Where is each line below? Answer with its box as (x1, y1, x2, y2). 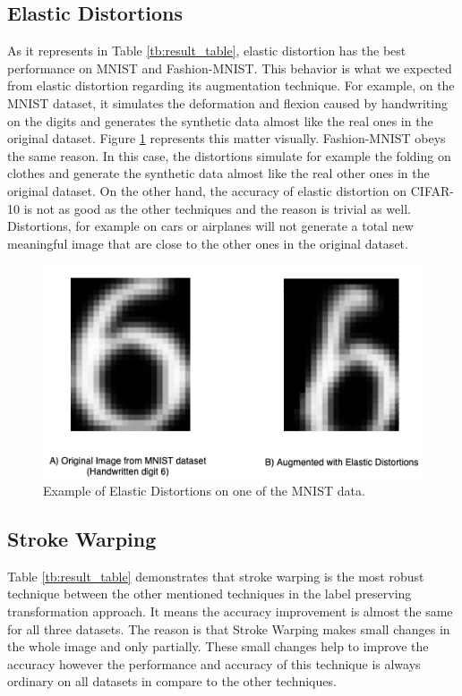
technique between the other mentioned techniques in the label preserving (7, 584, 412, 603)
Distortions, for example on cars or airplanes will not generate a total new (7, 216, 414, 235)
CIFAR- (410, 181, 454, 199)
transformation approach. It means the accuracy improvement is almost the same (7, 602, 453, 621)
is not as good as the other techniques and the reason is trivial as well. (23, 199, 411, 217)
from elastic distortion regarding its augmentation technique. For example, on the (7, 76, 455, 95)
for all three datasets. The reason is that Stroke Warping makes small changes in (7, 619, 450, 638)
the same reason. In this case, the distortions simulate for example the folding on (7, 146, 451, 165)
